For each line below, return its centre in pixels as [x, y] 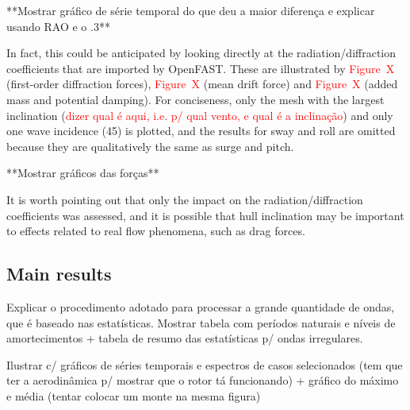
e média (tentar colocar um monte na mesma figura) [134, 395]
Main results [59, 274]
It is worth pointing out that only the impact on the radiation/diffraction [185, 199]
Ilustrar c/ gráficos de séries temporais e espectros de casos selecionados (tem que [205, 364]
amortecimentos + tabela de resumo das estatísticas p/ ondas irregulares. [185, 338]
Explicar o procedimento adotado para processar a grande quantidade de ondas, [201, 306]
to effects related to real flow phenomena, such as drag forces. [156, 231]
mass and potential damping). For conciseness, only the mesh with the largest [195, 99]
